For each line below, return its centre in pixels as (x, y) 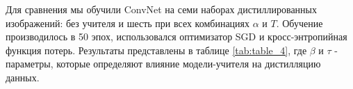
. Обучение (299, 23)
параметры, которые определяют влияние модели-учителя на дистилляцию (163, 64)
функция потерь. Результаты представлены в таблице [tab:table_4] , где (156, 50)
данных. (23, 77)
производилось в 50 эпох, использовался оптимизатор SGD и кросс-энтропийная (176, 37)
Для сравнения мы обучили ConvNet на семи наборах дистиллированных (161, 9)
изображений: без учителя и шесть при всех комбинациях (128, 23)
